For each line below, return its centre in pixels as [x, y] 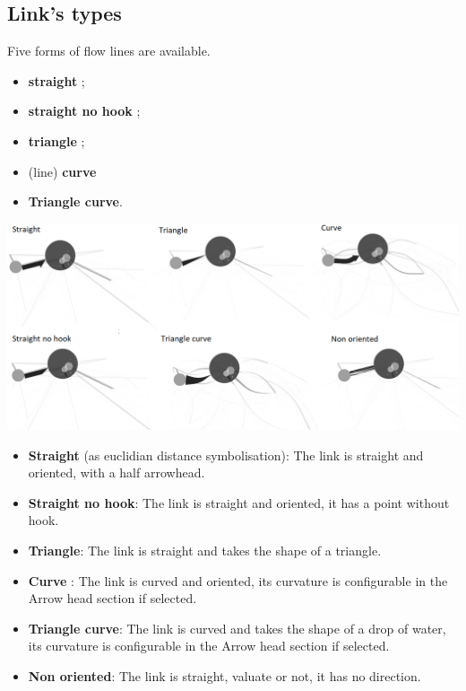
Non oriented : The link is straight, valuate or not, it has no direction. [224, 676]
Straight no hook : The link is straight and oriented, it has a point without [239, 502]
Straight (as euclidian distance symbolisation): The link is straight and [226, 455]
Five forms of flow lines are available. [109, 51]
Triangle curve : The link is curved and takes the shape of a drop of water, [237, 628]
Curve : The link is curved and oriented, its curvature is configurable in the [238, 580]
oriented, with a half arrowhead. [116, 472]
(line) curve [62, 171]
